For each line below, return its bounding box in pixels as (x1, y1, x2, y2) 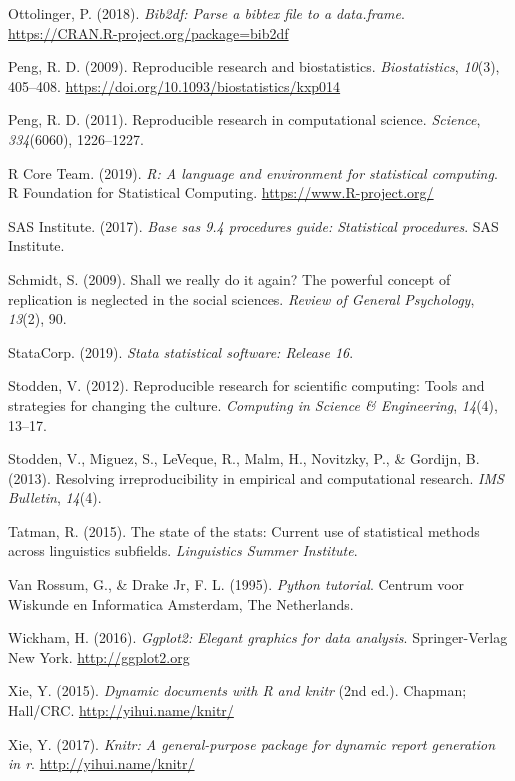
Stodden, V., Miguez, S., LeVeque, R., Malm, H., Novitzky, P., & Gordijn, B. (8, 448, 480, 469)
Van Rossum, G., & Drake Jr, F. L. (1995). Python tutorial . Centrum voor (8, 574, 465, 595)
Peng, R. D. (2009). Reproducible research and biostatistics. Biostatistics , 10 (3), (8, 56, 500, 77)
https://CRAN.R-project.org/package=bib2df (8, 22, 289, 43)
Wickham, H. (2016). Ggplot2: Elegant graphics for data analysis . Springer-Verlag (8, 627, 508, 648)
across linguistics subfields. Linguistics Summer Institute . (8, 540, 358, 561)
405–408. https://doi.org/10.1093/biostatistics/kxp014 (8, 75, 341, 96)
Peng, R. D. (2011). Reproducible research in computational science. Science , (8, 109, 481, 130)
